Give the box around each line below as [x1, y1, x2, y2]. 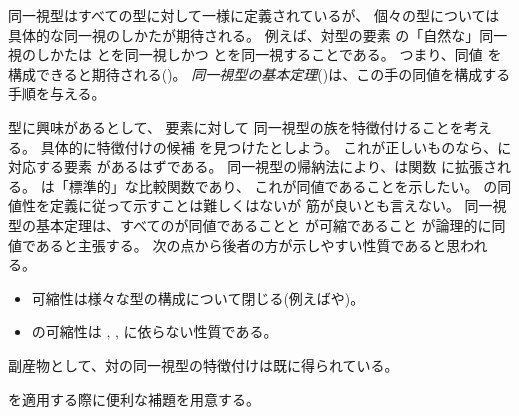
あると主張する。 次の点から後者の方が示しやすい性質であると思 [35, 234, 461, 255]
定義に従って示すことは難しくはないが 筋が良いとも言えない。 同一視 [49, 195, 507, 216]
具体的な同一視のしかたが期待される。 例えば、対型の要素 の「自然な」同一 [8, 24, 508, 45]
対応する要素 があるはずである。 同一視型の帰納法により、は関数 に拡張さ [8, 156, 498, 177]
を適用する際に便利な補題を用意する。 [8, 388, 260, 409]
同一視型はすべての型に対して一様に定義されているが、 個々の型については [8, 5, 500, 25]
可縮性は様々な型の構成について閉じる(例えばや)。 [31, 287, 365, 308]
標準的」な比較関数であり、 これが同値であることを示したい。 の [68, 175, 498, 196]
